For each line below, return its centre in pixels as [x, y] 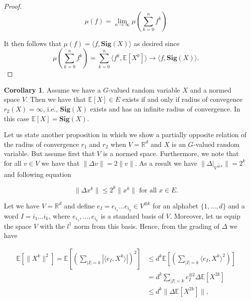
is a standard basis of [132, 215]
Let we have [22, 205]
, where [59, 215]
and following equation [38, 174]
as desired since [157, 43]
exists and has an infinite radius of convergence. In [165, 108]
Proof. [13, 6]
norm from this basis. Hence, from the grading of [147, 226]
